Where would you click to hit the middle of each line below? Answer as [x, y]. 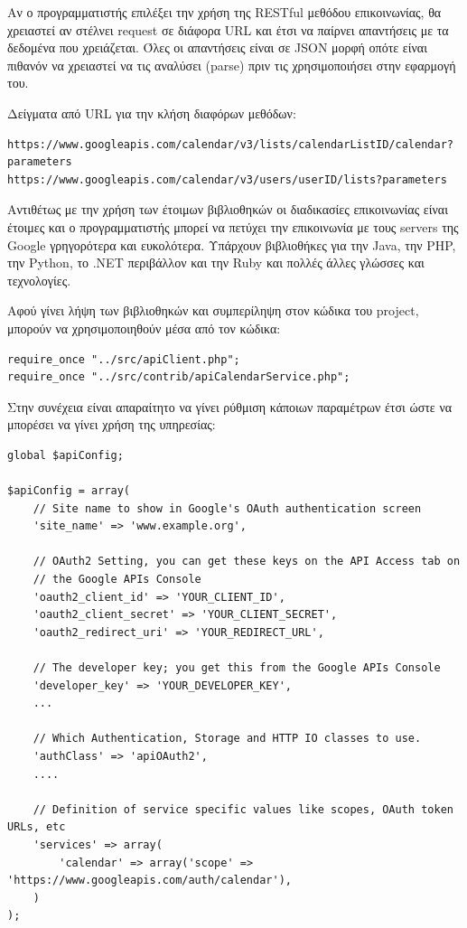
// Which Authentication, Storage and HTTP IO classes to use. [227, 739]
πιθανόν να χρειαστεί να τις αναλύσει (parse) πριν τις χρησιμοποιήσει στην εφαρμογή [232, 65]
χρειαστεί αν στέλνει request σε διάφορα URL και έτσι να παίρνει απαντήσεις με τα [228, 29]
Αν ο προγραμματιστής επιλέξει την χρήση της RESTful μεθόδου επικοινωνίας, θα [224, 12]
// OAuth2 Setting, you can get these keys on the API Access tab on [247, 562]
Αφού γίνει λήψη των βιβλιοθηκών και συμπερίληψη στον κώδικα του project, [213, 310]
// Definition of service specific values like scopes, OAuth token [243, 809]
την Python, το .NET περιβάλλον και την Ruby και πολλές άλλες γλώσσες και [216, 262]
